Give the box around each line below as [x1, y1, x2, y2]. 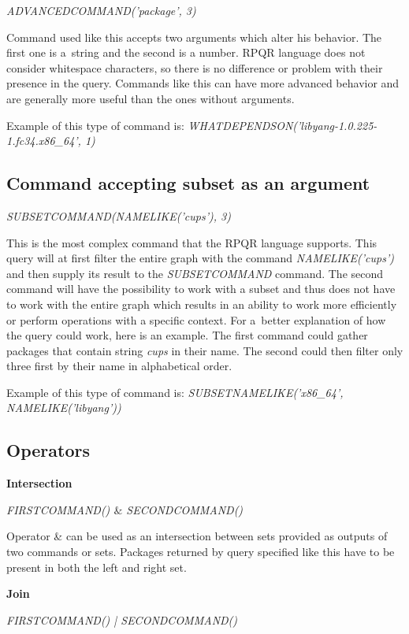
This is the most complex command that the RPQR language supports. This [6, 234, 377, 250]
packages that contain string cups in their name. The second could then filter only [6, 342, 403, 358]
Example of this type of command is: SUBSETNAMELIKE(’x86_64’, [6, 384, 344, 400]
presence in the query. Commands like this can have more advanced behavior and [6, 75, 400, 91]
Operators [6, 438, 90, 462]
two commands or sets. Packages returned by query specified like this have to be [6, 543, 395, 560]
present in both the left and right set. [6, 558, 187, 575]
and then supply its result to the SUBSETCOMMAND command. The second [6, 265, 384, 281]
